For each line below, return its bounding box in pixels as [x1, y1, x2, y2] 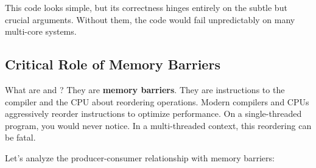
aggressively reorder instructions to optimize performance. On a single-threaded [5, 107, 302, 120]
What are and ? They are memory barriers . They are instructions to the [5, 83, 285, 96]
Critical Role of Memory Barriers [5, 55, 220, 74]
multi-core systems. [5, 25, 77, 38]
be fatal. [5, 131, 36, 144]
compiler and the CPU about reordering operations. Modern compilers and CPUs [5, 95, 309, 108]
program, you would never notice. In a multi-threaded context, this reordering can [5, 119, 312, 131]
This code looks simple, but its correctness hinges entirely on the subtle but [5, 1, 287, 13]
